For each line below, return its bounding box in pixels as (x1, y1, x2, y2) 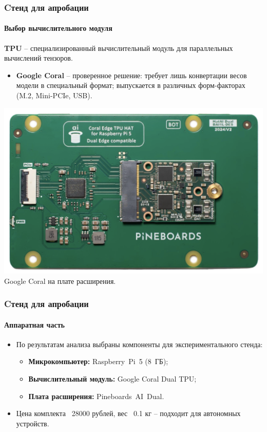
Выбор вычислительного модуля (4, 23, 112, 33)
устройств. (16, 418, 49, 428)
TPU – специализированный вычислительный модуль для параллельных (4, 42, 233, 53)
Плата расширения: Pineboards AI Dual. (28, 390, 164, 401)
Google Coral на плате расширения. (4, 275, 116, 286)
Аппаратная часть (4, 319, 65, 330)
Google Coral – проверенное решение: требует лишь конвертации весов (16, 69, 247, 80)
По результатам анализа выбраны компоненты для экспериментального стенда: (16, 338, 263, 349)
